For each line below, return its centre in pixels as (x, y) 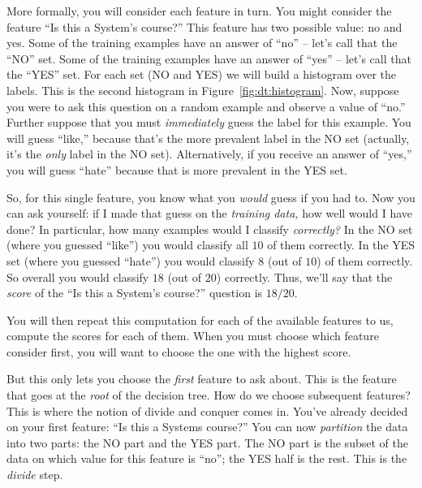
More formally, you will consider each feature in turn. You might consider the (199, 11)
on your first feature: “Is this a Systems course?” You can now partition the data (207, 427)
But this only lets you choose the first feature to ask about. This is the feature (202, 379)
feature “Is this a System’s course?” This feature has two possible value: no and (205, 26)
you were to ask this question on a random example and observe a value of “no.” (206, 106)
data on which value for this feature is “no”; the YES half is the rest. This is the (207, 458)
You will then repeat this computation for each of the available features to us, (200, 320)
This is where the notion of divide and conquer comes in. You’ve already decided (207, 410)
